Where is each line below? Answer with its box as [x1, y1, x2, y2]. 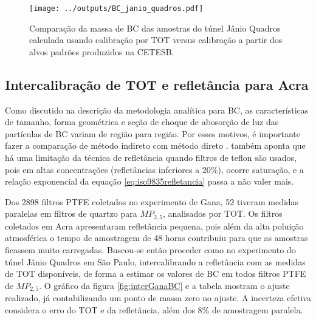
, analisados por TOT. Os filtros [162, 207, 283, 220]
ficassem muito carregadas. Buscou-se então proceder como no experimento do [5, 243, 296, 256]
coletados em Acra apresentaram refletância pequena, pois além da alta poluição [5, 219, 304, 232]
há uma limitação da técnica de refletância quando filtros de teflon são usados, [5, 151, 297, 164]
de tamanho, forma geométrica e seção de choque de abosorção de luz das [5, 115, 279, 128]
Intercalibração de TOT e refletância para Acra [5, 75, 309, 94]
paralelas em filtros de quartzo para [5, 207, 137, 220]
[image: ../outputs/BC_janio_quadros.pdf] [29, 4, 204, 13]
